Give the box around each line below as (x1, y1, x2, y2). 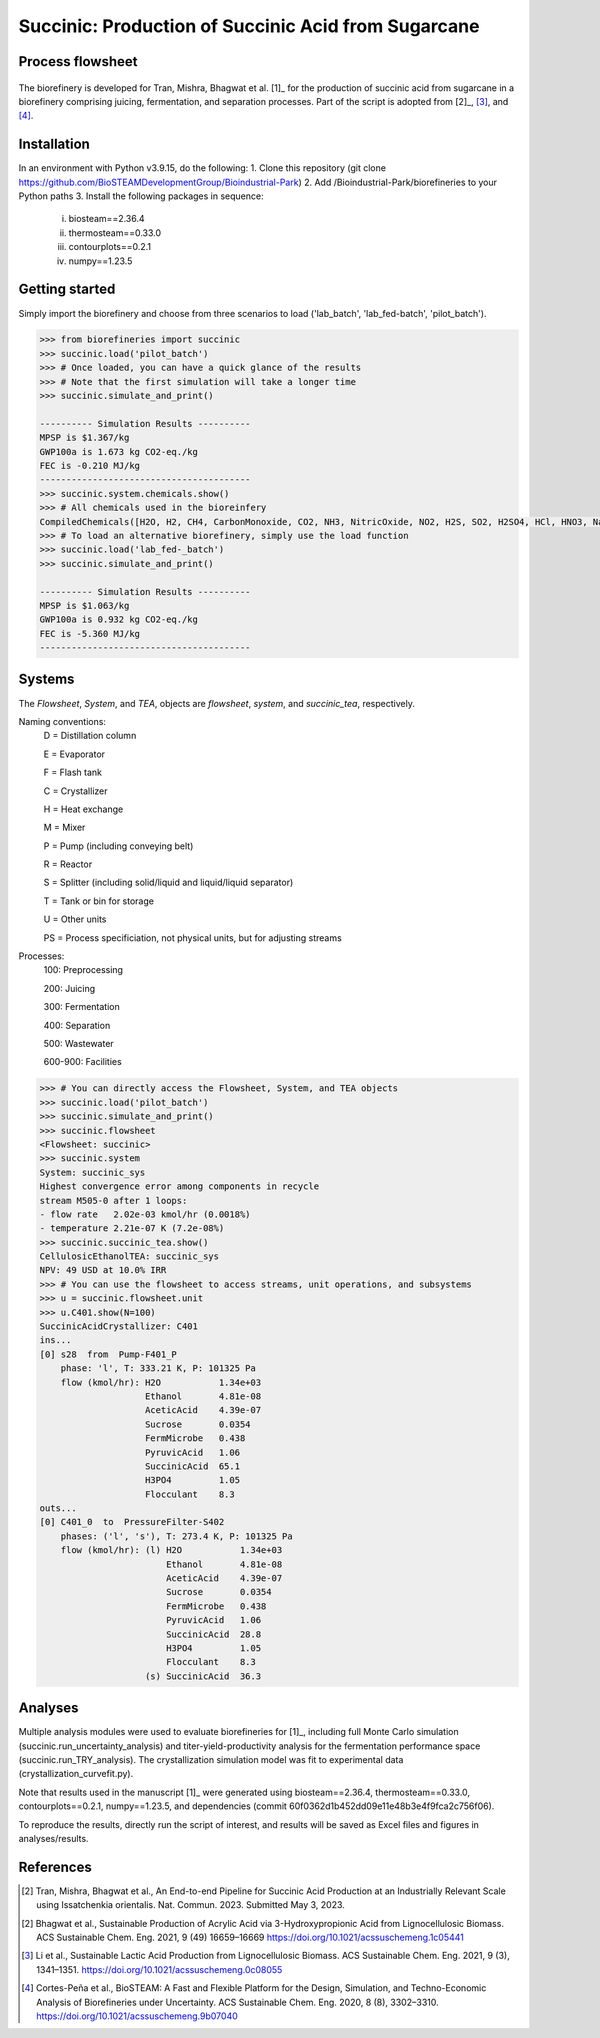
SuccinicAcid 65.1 (145, 1460, 240, 1472)
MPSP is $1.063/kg (39, 600, 130, 611)
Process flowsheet (18, 53, 138, 70)
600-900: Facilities (43, 1056, 122, 1068)
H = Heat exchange (43, 803, 124, 815)
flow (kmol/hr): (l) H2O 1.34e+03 (60, 1545, 283, 1556)
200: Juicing (43, 982, 96, 994)
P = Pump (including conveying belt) (43, 840, 194, 852)
